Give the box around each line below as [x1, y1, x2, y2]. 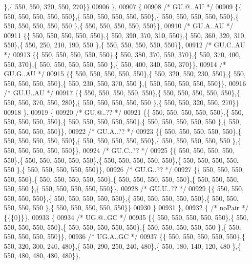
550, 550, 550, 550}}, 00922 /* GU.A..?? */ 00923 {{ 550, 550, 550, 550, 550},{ [4, 126, 242, 136]
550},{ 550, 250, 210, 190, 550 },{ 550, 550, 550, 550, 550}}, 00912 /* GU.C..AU [4, 40, 245, 50]
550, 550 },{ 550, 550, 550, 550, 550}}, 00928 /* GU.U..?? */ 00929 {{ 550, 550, [4, 183, 244, 194]
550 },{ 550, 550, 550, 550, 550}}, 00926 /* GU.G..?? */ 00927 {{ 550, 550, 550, [4, 164, 244, 175]
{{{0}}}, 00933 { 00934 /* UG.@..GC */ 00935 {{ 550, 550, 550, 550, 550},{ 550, [4, 212, 249, 222]
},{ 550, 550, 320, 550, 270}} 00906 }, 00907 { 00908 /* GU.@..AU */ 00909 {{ [4, 1, 242, 11]
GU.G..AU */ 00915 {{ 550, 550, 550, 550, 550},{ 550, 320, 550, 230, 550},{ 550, [4, 68, 246, 79]
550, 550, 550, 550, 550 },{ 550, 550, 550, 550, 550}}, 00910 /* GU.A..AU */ [4, 21, 233, 31]
